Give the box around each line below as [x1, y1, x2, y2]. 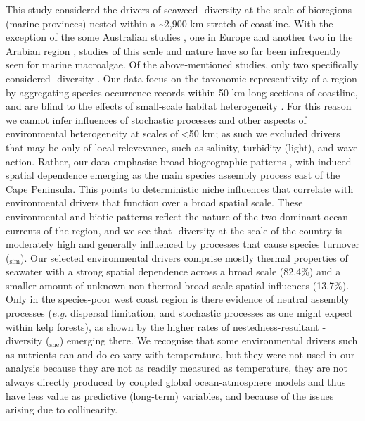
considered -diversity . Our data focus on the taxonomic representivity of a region [6, 70, 357, 85]
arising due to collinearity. [6, 402, 118, 417]
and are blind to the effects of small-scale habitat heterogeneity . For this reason [6, 99, 352, 113]
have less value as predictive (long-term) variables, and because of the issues [6, 388, 334, 403]
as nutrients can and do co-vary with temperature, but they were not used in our [6, 346, 355, 361]
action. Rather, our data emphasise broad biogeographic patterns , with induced [6, 153, 352, 168]
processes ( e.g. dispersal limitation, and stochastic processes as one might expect [6, 306, 353, 320]
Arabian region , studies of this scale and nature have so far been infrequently [6, 43, 341, 58]
